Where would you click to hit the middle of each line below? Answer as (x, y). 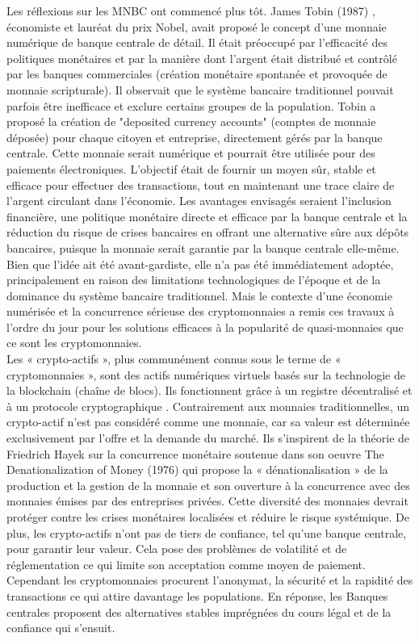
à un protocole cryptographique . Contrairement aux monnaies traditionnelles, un (208, 406)
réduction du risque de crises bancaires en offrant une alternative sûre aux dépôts (208, 232)
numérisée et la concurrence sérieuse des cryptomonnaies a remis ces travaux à (201, 311)
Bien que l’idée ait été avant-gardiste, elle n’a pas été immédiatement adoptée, (200, 264)
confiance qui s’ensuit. (61, 628)
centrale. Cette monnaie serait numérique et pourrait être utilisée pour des (191, 153)
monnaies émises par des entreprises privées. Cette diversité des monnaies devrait (207, 501)
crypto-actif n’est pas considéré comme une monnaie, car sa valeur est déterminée (208, 422)
